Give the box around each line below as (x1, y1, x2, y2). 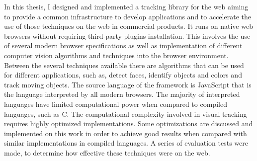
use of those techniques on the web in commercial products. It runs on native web (4, 21, 253, 31)
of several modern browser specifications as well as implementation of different (4, 40, 243, 51)
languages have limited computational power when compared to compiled (4, 98, 227, 109)
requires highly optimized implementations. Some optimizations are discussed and (4, 118, 253, 129)
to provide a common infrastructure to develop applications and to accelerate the (4, 11, 251, 21)
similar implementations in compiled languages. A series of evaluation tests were (4, 138, 248, 148)
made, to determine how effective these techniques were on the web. (4, 147, 210, 158)
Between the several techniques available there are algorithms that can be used (4, 60, 244, 70)
